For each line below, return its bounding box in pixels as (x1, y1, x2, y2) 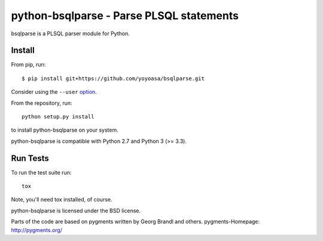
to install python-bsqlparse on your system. (11, 126, 119, 134)
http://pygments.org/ (11, 226, 63, 233)
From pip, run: (11, 61, 46, 68)
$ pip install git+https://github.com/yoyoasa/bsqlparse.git (22, 75, 205, 82)
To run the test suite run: (11, 169, 72, 176)
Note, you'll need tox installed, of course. (11, 196, 112, 203)
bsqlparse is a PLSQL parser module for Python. (11, 30, 130, 37)
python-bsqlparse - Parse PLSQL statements (11, 9, 239, 22)
